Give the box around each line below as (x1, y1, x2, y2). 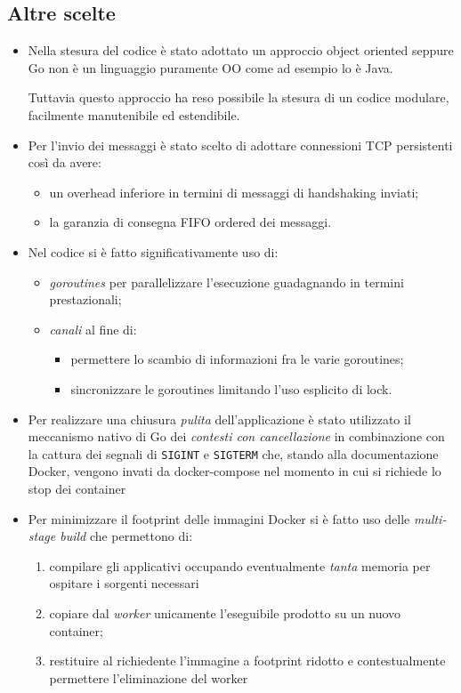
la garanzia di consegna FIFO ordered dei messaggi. (49, 213, 332, 231)
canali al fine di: (49, 319, 137, 338)
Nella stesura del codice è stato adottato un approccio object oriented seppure (28, 41, 454, 60)
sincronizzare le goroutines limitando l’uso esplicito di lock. (70, 379, 392, 398)
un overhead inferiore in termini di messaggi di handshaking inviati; (49, 182, 419, 201)
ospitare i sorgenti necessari (49, 574, 199, 592)
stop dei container (28, 479, 126, 497)
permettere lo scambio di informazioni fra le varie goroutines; (70, 350, 404, 368)
